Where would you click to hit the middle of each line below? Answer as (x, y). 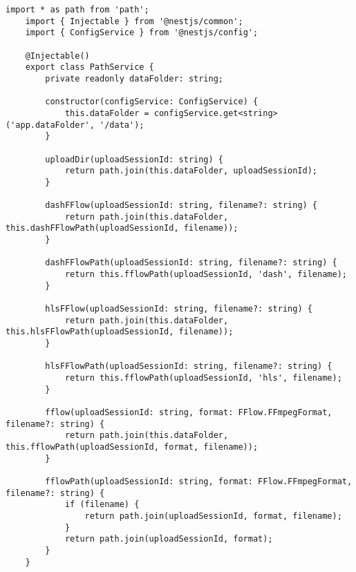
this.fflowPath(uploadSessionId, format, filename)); (132, 447)
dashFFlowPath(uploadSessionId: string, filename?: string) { (191, 263)
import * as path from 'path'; (77, 10)
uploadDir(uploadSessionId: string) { (134, 159)
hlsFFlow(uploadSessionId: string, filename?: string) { (179, 309)
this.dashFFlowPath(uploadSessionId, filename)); (122, 228)
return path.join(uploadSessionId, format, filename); (213, 516)
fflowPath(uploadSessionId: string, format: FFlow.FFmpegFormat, (199, 481)
